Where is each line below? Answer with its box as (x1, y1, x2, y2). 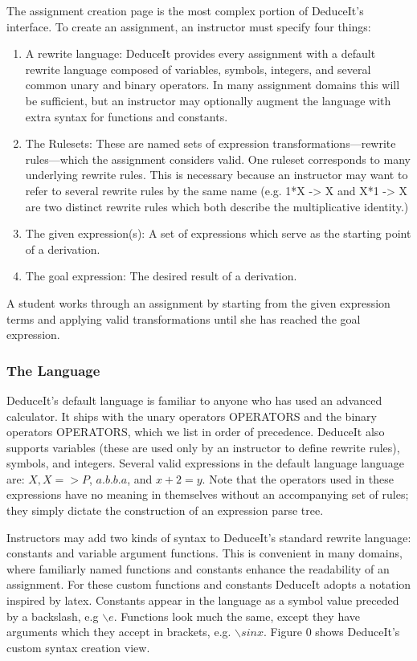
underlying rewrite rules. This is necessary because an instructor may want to (25, 166, 408, 183)
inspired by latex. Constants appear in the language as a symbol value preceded (6, 592, 399, 609)
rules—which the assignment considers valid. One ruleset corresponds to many (25, 150, 411, 167)
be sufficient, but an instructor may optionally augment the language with (25, 92, 391, 108)
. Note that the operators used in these (202, 470, 394, 487)
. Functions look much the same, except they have (113, 607, 360, 624)
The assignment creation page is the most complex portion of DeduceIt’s (6, 2, 364, 18)
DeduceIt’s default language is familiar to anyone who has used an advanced (6, 391, 382, 408)
